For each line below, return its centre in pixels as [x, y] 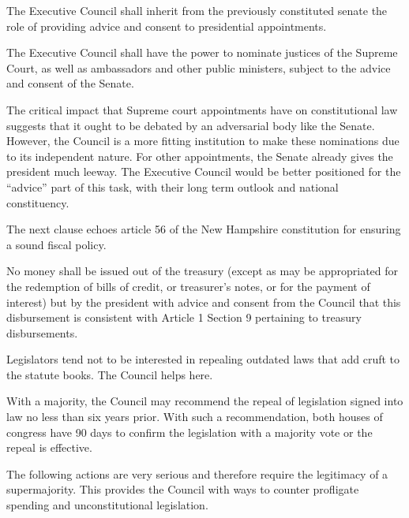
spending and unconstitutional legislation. [107, 505]
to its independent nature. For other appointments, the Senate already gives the [200, 156]
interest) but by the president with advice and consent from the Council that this [204, 302]
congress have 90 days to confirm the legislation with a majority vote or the [189, 432]
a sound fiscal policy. [56, 244]
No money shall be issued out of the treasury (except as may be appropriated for [203, 271]
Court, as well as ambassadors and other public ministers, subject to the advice [199, 67]
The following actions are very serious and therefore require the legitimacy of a [197, 473]
